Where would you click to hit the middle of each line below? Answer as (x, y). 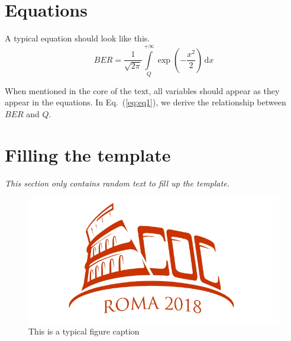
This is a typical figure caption (84, 331)
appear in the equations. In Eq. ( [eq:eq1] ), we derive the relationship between (145, 102)
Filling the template (88, 154)
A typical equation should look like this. (77, 38)
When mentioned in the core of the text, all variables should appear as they (142, 90)
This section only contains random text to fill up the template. (117, 183)
